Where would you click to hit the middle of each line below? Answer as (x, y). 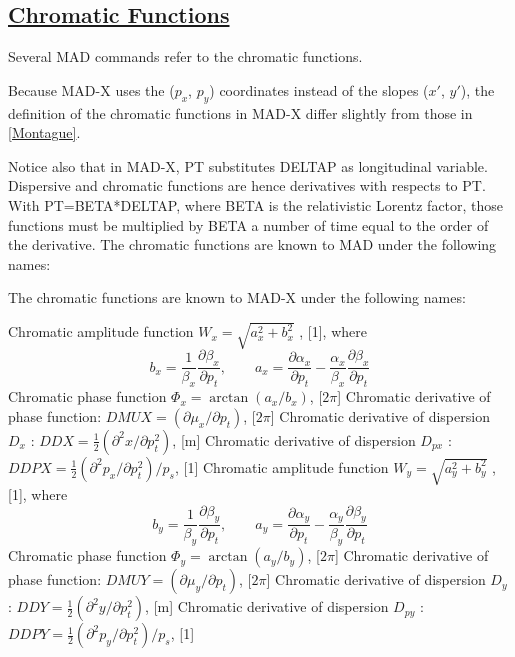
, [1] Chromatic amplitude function (281, 466)
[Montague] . (44, 132)
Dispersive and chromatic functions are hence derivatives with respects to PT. (247, 185)
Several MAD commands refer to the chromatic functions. (185, 56)
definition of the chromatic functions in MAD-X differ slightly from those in (240, 112)
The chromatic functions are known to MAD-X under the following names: (237, 297)
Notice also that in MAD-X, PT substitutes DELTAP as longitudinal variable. (248, 165)
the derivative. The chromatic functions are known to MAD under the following (252, 244)
